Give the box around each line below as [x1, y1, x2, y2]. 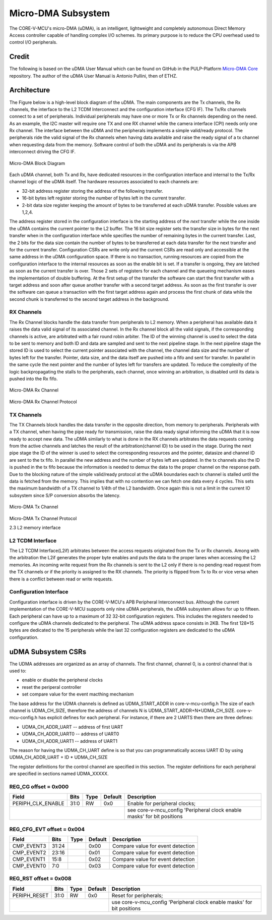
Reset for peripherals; [111, 892, 163, 899]
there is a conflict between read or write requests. [9, 576, 113, 582]
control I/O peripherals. [9, 39, 57, 45]
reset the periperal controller [22, 684, 82, 690]
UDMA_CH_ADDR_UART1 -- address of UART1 [22, 738, 118, 744]
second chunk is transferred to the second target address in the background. [9, 296, 170, 302]
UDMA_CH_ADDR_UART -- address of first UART [22, 724, 123, 730]
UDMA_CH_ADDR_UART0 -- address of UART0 [22, 731, 119, 737]
